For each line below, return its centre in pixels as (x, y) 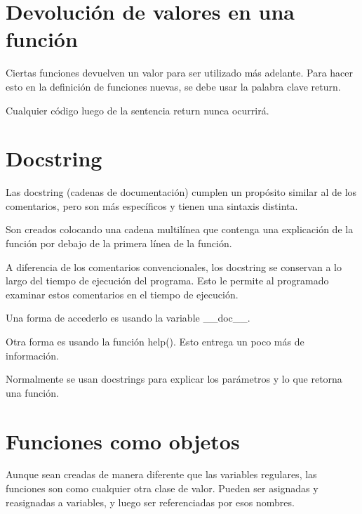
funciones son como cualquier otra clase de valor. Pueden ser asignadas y (162, 488)
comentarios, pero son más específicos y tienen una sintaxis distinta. (152, 205)
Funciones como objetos (123, 441)
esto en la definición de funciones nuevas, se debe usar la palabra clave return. (173, 86)
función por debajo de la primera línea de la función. (119, 243)
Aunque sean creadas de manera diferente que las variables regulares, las (161, 474)
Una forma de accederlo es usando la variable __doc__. (128, 318)
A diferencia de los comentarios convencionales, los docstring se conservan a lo (174, 266)
